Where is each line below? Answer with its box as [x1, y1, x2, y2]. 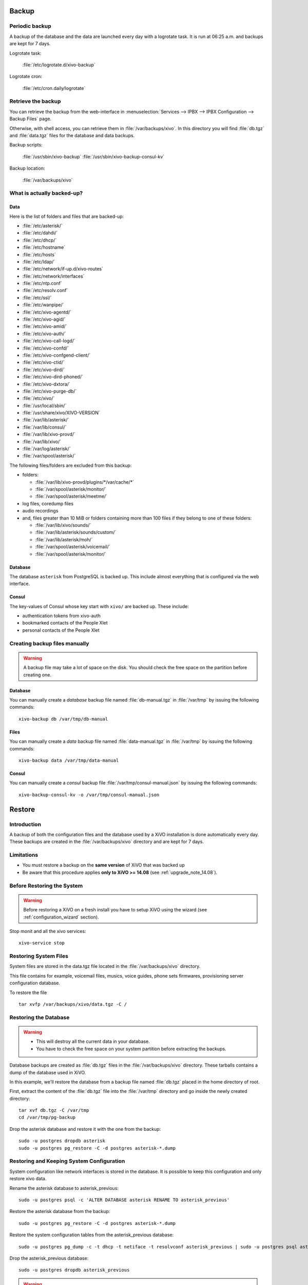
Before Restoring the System [9, 882, 83, 889]
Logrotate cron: [9, 74, 43, 80]
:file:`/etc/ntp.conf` [22, 280, 63, 286]
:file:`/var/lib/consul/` [22, 424, 67, 430]
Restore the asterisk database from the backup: [9, 1208, 110, 1215]
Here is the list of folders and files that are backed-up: [9, 213, 124, 219]
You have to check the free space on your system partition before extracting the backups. [36, 1045, 226, 1052]
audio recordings [22, 508, 59, 514]
